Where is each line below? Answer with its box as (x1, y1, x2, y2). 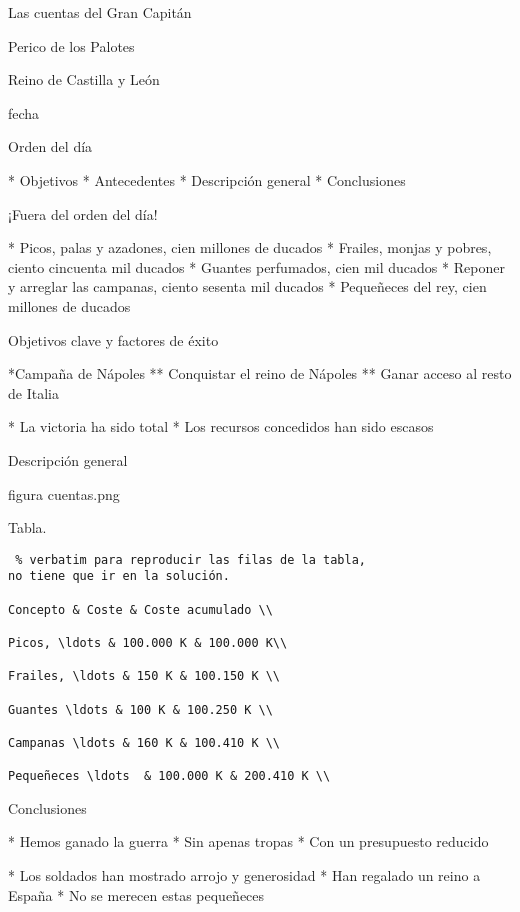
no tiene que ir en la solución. (8, 569, 230, 584)
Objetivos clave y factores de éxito (8, 329, 219, 350)
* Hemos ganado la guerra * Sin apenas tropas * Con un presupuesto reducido (8, 831, 489, 852)
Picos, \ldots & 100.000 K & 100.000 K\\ (8, 635, 288, 650)
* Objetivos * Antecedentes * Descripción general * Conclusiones (8, 169, 406, 190)
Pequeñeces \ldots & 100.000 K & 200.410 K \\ (8, 769, 331, 784)
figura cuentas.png (8, 483, 120, 504)
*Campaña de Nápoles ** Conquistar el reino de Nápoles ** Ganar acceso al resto (8, 363, 512, 384)
